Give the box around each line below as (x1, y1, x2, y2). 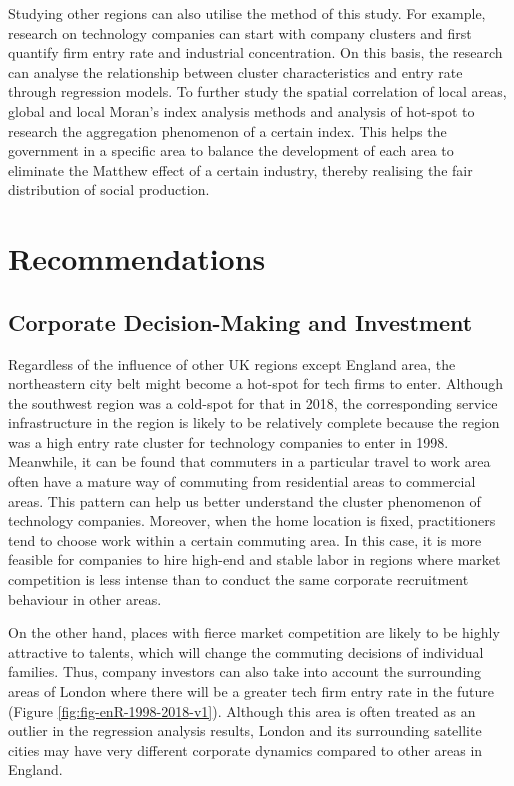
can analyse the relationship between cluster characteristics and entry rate (8, 61, 463, 82)
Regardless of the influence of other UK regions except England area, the (8, 353, 456, 374)
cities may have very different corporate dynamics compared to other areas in (8, 739, 483, 760)
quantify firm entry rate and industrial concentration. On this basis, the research (8, 42, 503, 63)
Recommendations (8, 238, 266, 279)
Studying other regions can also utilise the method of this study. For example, (8, 3, 486, 23)
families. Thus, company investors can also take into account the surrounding (8, 661, 482, 682)
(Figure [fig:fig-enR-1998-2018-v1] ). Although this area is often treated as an (8, 700, 476, 721)
